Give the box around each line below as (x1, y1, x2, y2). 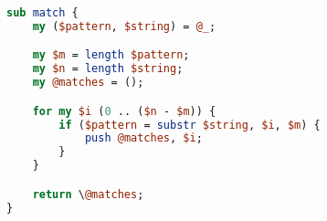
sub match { (6, 6, 79, 19)
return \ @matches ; (32, 187, 144, 201)
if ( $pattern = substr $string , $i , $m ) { (58, 118, 321, 132)
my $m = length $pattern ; (32, 48, 190, 62)
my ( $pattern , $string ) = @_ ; (32, 19, 216, 33)
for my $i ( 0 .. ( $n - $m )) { (32, 104, 216, 118)
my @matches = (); (32, 76, 144, 89)
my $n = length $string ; (32, 62, 184, 76)
